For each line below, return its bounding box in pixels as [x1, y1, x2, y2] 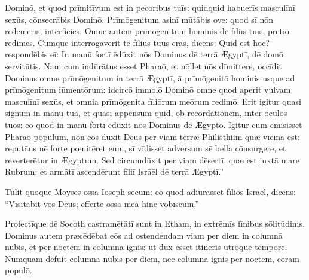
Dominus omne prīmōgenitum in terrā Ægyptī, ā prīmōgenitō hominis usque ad [5, 71, 295, 84]
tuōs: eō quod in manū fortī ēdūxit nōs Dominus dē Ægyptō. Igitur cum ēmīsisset [5, 118, 302, 130]
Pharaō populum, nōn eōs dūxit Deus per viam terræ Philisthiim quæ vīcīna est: [5, 130, 300, 142]
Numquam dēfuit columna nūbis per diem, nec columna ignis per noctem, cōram [5, 252, 299, 264]
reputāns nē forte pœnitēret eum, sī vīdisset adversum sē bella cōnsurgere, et [5, 142, 286, 154]
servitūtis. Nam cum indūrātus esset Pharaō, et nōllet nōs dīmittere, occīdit [5, 59, 282, 72]
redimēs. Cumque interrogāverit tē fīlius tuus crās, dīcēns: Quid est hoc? [5, 36, 270, 48]
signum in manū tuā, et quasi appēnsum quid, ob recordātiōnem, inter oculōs [5, 106, 287, 119]
